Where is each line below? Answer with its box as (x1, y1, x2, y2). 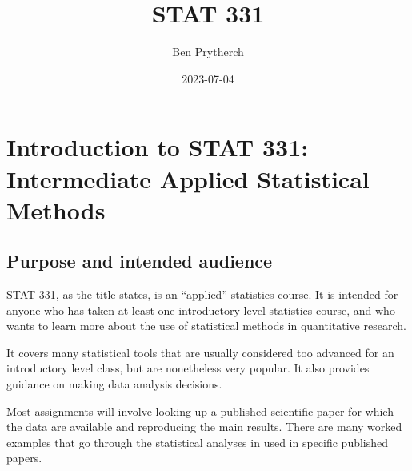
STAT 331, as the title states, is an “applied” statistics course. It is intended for (6, 286, 398, 303)
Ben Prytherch (172, 43, 244, 60)
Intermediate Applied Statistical (6, 162, 370, 195)
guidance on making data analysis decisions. (6, 376, 222, 392)
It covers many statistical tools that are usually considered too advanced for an (6, 344, 394, 360)
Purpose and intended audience (6, 248, 273, 273)
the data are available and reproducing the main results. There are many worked (6, 418, 402, 435)
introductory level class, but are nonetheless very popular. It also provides (6, 360, 370, 376)
